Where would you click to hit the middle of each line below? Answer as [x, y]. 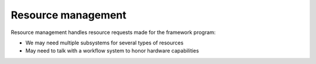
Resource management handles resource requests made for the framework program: [113, 32]
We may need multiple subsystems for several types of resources [104, 43]
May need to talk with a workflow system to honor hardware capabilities [112, 51]
